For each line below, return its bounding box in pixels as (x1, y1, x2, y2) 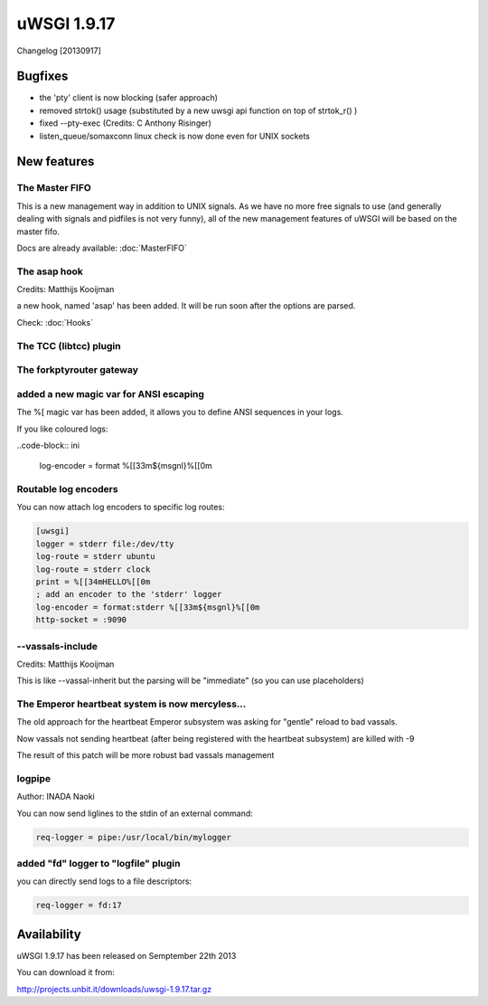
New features (16, 154, 95, 169)
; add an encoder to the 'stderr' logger (35, 589, 222, 600)
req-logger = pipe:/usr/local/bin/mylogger (35, 832, 232, 842)
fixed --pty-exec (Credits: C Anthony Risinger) (39, 118, 212, 128)
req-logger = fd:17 (35, 900, 122, 911)
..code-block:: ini (16, 440, 80, 450)
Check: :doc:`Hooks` (16, 317, 94, 327)
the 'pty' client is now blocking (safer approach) (39, 92, 219, 103)
